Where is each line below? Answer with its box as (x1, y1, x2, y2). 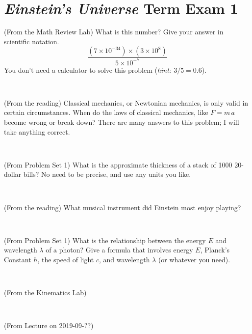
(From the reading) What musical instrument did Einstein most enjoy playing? (4, 202, 241, 212)
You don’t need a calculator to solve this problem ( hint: (4, 64, 172, 75)
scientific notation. (4, 36, 59, 46)
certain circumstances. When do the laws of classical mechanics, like (4, 107, 208, 117)
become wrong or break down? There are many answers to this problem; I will (4, 117, 239, 127)
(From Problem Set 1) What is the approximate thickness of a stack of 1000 (4, 159, 232, 169)
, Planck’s (200, 245, 230, 255)
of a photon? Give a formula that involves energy (46, 245, 193, 255)
